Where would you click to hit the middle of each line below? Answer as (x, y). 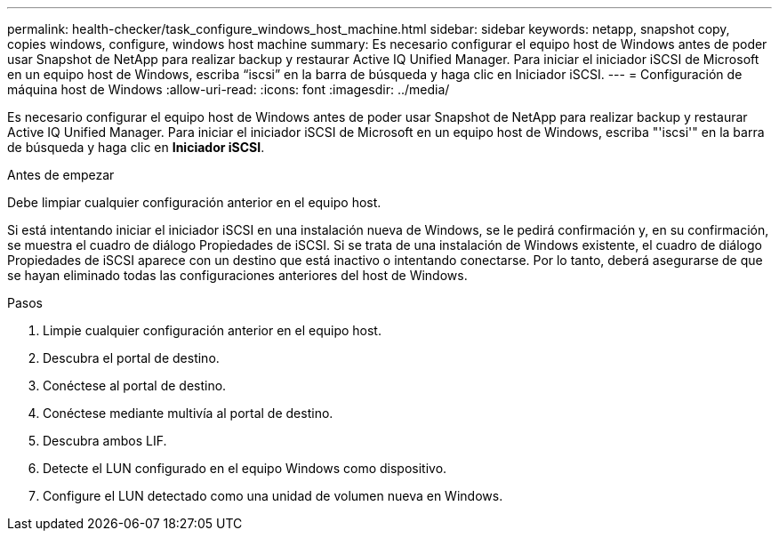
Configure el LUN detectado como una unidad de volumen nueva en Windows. (273, 496)
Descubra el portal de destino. (131, 358)
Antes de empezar (61, 175)
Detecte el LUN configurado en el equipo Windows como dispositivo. (245, 468)
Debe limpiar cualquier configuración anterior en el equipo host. (194, 202)
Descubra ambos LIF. (105, 441)
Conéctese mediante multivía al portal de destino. (188, 413)
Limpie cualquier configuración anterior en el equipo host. (212, 330)
